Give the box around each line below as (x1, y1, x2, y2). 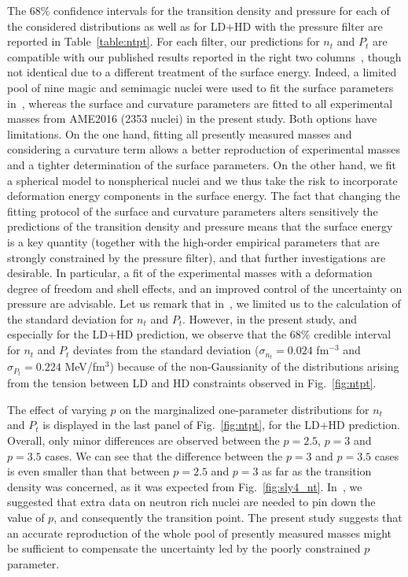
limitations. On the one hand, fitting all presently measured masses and (7, 125, 352, 142)
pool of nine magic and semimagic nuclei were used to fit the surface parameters (7, 79, 394, 95)
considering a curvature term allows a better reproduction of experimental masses (7, 141, 401, 157)
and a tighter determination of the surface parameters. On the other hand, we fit (7, 156, 397, 172)
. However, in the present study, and (182, 310, 357, 327)
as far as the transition (262, 463, 372, 479)
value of (7, 509, 45, 525)
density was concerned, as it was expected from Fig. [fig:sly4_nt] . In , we (7, 478, 362, 494)
